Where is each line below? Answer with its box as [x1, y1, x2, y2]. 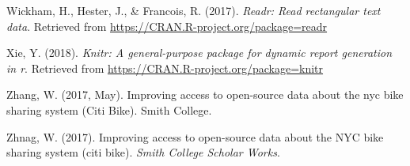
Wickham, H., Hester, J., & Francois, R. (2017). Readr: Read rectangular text [6, 2, 381, 18]
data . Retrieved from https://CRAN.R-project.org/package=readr [6, 17, 328, 34]
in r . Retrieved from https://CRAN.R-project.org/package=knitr [6, 59, 324, 76]
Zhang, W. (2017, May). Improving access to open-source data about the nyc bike [6, 86, 404, 103]
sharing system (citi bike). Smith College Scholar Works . [6, 144, 280, 160]
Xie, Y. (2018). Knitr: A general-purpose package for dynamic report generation [6, 44, 393, 61]
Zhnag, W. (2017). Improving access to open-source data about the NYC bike [6, 128, 384, 145]
